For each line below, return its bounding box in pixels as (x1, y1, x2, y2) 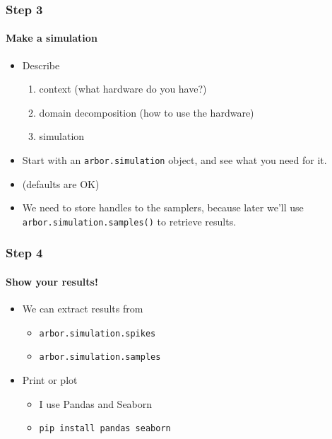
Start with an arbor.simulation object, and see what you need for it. (22, 153, 327, 168)
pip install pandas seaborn (39, 423, 171, 434)
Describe (22, 57, 60, 72)
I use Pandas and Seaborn (39, 396, 153, 411)
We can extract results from (22, 301, 143, 316)
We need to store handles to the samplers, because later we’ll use (22, 200, 304, 215)
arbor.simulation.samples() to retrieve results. (22, 213, 237, 228)
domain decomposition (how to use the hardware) (39, 105, 254, 119)
